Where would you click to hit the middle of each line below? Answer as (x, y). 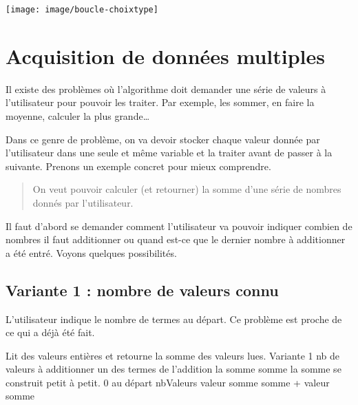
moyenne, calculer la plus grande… (78, 115)
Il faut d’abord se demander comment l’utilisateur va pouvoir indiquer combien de (179, 226)
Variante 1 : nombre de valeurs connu (142, 290)
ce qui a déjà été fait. (50, 332)
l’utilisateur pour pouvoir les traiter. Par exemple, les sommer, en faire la (160, 102)
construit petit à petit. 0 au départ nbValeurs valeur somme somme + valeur (168, 382)
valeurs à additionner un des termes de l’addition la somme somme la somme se (173, 369)
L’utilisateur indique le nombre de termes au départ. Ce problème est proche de (174, 319)
